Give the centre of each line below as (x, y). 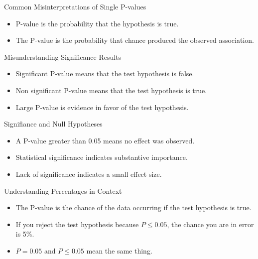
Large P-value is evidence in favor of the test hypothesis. (102, 107)
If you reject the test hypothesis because (77, 224)
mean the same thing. (119, 250)
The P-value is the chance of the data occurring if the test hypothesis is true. (133, 207)
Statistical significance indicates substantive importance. (102, 157)
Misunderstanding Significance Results (63, 57)
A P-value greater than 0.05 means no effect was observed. (105, 140)
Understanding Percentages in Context (63, 191)
